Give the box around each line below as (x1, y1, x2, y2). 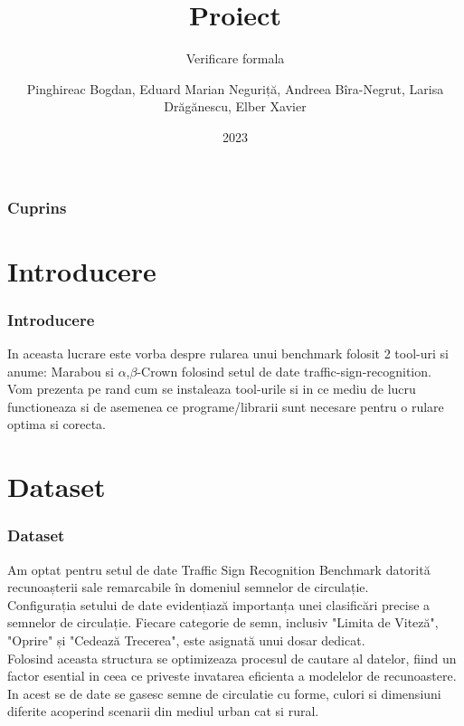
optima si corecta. (7, 415, 106, 434)
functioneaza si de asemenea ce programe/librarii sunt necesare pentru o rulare (7, 396, 444, 416)
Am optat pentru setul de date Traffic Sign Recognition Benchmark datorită (7, 559, 431, 578)
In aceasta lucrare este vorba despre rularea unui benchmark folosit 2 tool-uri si (7, 344, 449, 363)
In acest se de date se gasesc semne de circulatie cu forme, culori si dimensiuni (7, 683, 441, 702)
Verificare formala (185, 49, 285, 68)
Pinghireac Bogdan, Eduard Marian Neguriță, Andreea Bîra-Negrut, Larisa (26, 79, 444, 98)
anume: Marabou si (7, 361, 114, 380)
